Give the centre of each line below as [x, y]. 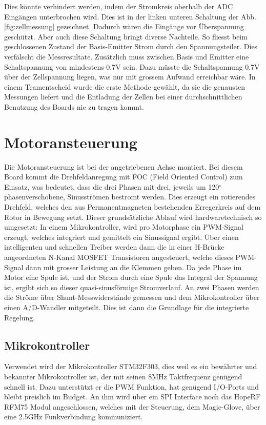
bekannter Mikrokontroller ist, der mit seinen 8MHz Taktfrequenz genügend [123, 376]
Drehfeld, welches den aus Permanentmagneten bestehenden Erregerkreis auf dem [132, 207]
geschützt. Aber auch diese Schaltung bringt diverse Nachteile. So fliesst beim [126, 36]
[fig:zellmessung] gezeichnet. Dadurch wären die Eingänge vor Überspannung [124, 26]
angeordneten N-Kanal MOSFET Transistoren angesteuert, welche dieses [119, 257]
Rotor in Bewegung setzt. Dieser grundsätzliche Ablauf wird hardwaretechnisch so [133, 217]
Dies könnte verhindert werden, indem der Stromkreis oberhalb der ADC [119, 6]
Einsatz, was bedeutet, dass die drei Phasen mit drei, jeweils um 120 [112, 186]
